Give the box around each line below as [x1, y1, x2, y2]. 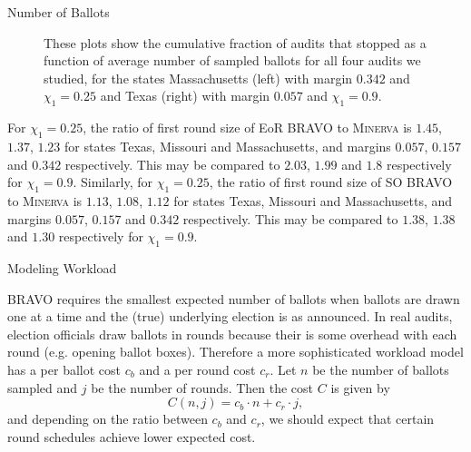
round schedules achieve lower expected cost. [7, 427, 256, 446]
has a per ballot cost [7, 359, 122, 378]
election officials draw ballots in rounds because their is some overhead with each [7, 324, 457, 343]
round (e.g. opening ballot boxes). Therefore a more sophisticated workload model [7, 342, 464, 361]
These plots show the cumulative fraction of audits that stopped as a [44, 33, 427, 52]
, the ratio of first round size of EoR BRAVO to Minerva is [83, 118, 412, 137]
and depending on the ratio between [7, 409, 208, 428]
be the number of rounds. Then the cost [91, 378, 314, 397]
